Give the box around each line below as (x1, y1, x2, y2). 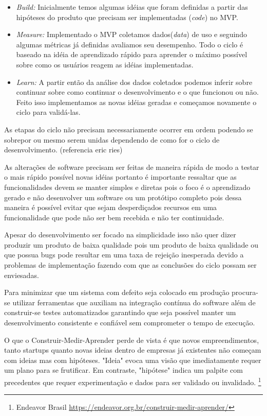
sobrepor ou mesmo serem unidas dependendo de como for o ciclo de (4, 134, 220, 145)
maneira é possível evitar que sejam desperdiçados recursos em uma (4, 202, 217, 213)
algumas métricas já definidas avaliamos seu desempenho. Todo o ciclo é (16, 39, 243, 49)
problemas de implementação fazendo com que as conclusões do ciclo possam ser (4, 259, 257, 270)
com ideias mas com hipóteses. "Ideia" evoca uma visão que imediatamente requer (4, 354, 261, 365)
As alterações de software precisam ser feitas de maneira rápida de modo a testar (4, 161, 259, 172)
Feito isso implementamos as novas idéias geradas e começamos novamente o (16, 96, 257, 107)
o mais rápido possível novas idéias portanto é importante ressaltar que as (4, 171, 237, 182)
